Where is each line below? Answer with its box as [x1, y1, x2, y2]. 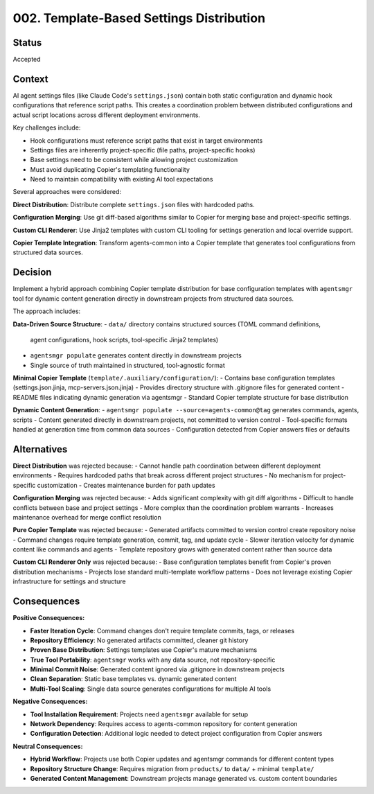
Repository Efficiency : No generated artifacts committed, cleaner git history [30, 636, 249, 644]
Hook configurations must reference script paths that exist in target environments [30, 136, 263, 145]
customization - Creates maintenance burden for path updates [37, 481, 215, 489]
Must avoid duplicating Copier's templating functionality [30, 165, 190, 173]
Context [12, 73, 48, 85]
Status [12, 37, 42, 48]
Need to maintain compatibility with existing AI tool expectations [30, 175, 214, 184]
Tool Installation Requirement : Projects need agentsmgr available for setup [30, 710, 249, 718]
